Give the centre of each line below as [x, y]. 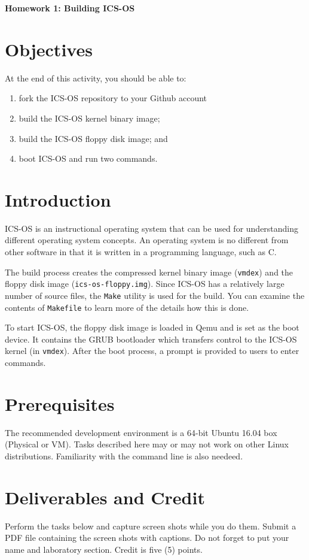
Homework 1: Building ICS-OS [70, 8]
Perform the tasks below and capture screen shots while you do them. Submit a [151, 526]
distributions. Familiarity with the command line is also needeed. [124, 455]
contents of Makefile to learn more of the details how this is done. [127, 307]
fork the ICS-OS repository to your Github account [113, 98]
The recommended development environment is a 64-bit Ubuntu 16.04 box [141, 432]
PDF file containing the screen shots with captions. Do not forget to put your [147, 538]
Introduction [58, 199]
